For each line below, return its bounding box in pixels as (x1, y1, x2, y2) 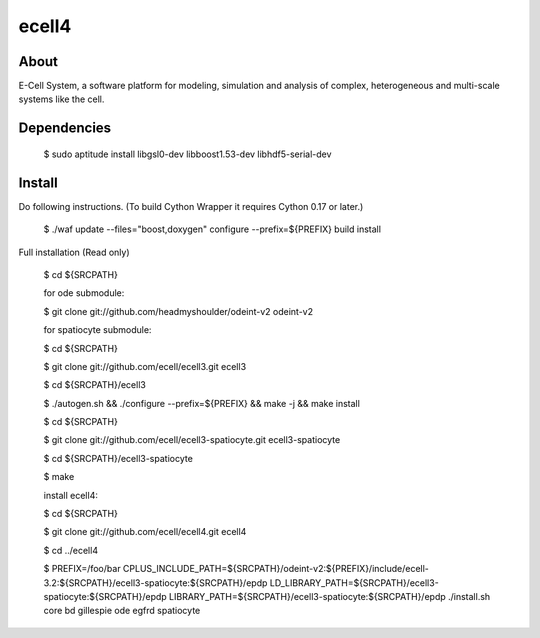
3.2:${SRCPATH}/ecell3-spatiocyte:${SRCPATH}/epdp (43, 576, 268, 589)
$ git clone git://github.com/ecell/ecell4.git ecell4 (43, 526, 247, 538)
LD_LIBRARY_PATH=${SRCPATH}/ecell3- (269, 576, 439, 589)
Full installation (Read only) (18, 246, 130, 258)
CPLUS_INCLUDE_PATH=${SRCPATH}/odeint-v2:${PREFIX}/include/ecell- (122, 563, 430, 575)
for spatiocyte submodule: (43, 324, 152, 336)
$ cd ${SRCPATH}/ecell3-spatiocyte (43, 452, 194, 464)
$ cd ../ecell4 (43, 544, 99, 556)
